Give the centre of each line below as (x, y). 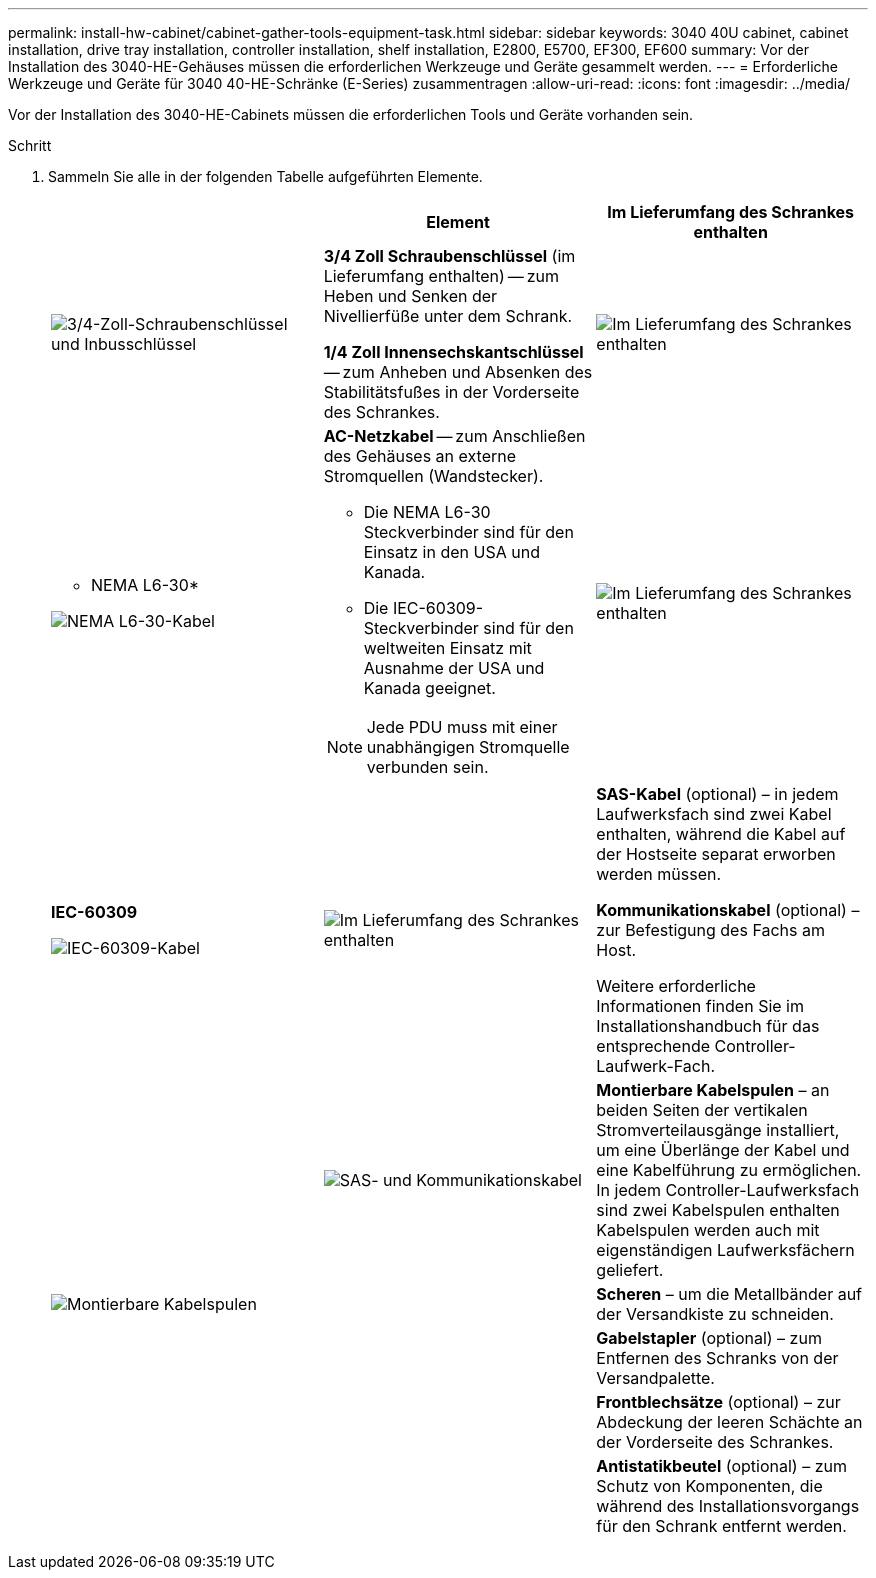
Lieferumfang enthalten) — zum (441, 276)
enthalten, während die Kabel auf (721, 834)
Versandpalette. (655, 1378)
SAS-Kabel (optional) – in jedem (717, 794)
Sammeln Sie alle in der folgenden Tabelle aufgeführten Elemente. (265, 176)
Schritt (30, 145)
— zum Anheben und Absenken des (458, 372)
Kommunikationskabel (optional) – (728, 910)
